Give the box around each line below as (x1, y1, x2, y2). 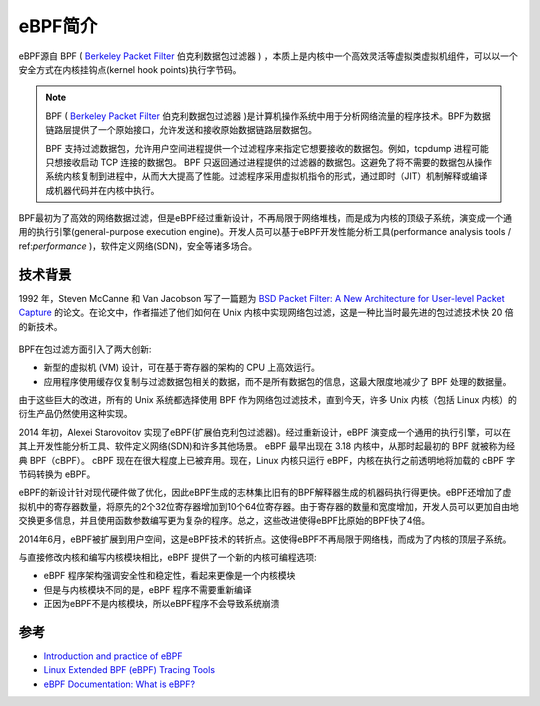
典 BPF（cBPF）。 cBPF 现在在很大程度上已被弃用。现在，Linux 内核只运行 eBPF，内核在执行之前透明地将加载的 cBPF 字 (18, 454, 516, 466)
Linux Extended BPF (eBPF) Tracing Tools (43, 664, 215, 676)
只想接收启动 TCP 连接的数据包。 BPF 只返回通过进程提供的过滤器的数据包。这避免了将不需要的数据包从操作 (45, 156, 492, 168)
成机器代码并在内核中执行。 (45, 184, 160, 196)
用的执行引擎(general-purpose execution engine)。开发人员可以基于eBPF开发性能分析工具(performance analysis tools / (18, 226, 512, 238)
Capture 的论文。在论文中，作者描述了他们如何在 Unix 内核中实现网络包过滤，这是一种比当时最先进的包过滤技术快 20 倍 (18, 306, 514, 319)
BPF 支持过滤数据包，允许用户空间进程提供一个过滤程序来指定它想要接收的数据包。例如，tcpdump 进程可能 (45, 142, 489, 154)
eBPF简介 (18, 15, 98, 37)
